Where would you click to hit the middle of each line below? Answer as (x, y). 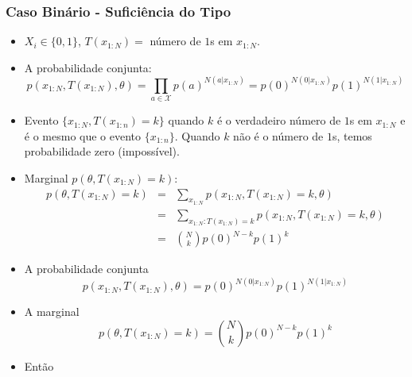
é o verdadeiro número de (279, 120)
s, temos (352, 135)
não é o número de (278, 135)
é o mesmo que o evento (83, 135)
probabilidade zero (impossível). (102, 151)
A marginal (52, 312)
